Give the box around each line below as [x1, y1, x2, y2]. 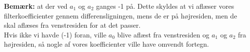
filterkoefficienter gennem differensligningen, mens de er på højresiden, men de [4, 10, 237, 20]
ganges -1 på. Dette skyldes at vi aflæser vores [96, 1, 234, 11]
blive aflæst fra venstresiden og [117, 29, 210, 39]
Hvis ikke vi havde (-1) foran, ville [4, 29, 107, 39]
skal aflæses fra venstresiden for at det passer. [4, 20, 141, 30]
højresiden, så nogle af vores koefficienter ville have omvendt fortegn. [4, 39, 209, 49]
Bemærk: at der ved [4, 1, 68, 11]
